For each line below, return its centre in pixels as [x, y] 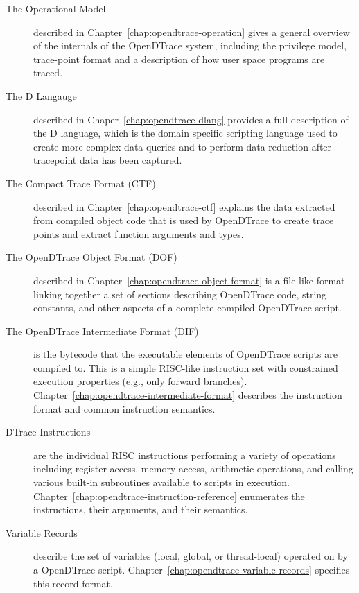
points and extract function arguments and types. [139, 233]
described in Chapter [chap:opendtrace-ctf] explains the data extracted [184, 206]
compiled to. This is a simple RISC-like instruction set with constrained [186, 367]
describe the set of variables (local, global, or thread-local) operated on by [191, 556]
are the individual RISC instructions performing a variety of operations [185, 455]
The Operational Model [56, 8]
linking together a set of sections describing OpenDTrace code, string [180, 294]
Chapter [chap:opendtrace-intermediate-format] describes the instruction [188, 395]
